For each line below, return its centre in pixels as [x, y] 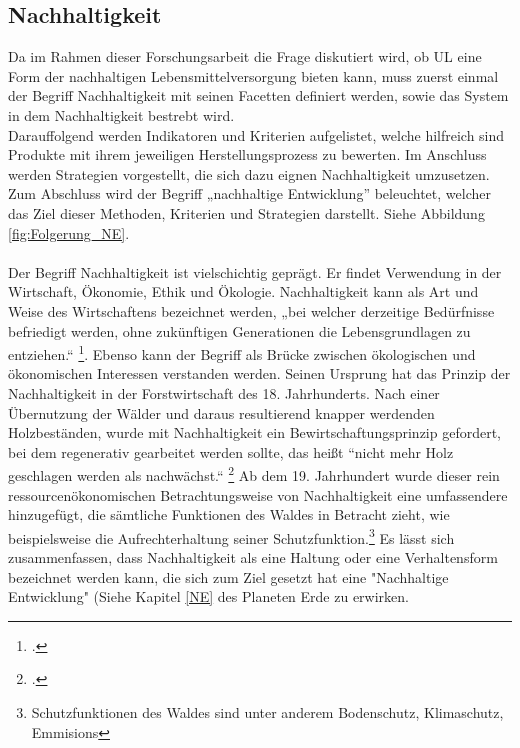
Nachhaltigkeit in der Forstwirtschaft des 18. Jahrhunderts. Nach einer [224, 392]
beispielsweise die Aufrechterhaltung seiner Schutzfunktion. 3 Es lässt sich [231, 536]
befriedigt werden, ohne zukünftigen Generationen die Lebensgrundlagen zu [239, 330]
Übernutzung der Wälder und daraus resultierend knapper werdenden [221, 412]
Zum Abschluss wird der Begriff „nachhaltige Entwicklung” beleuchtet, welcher [249, 193]
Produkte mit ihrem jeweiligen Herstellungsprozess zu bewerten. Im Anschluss [247, 154]
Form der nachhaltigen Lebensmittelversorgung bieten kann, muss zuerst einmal [253, 75]
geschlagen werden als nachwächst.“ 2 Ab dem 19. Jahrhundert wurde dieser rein [254, 473]
